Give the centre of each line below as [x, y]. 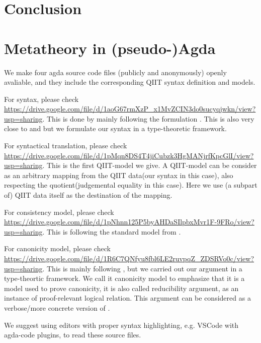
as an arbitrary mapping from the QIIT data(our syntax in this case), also [119, 175]
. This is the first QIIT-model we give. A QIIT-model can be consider [150, 165]
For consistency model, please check [59, 212]
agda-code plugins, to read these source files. [73, 335]
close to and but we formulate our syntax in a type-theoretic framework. [115, 128]
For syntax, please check [41, 99]
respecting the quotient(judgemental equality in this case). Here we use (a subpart [131, 185]
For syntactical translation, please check [66, 146]
